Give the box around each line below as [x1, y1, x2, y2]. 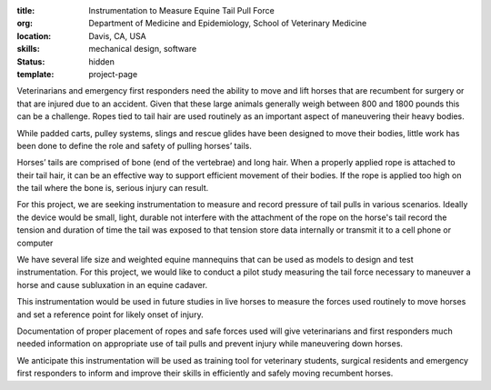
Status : [16, 55, 45, 67]
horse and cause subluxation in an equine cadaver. [16, 279, 208, 290]
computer [16, 237, 54, 248]
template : [16, 68, 55, 79]
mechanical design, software [88, 44, 197, 55]
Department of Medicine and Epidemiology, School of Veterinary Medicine [88, 18, 367, 29]
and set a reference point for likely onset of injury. [16, 309, 204, 320]
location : [16, 30, 52, 41]
